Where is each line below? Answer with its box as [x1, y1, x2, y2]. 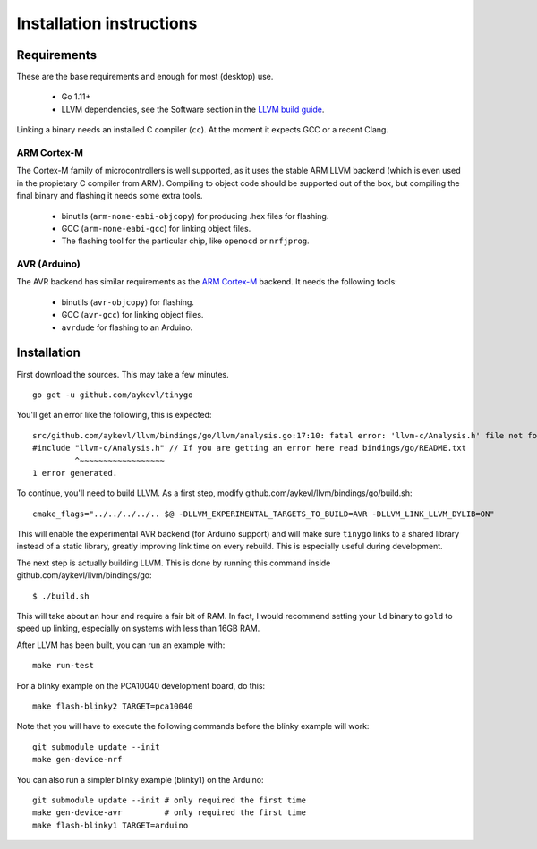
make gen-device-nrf [32, 754, 123, 765]
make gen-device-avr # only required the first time [32, 808, 306, 818]
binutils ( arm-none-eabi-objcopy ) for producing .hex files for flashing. [61, 210, 329, 221]
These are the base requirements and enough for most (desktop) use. [16, 72, 274, 82]
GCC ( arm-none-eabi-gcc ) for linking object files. [61, 223, 251, 233]
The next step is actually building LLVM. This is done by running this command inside [16, 557, 331, 568]
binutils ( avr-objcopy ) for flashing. [61, 296, 194, 308]
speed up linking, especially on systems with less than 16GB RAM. [16, 623, 260, 634]
